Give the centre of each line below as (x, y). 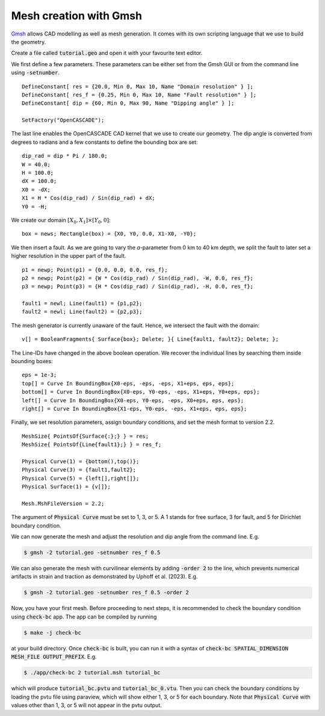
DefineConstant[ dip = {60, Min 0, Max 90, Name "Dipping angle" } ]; (128, 103)
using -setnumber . (36, 73)
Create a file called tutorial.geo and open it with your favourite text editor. (107, 53)
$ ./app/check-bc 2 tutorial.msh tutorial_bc (92, 673)
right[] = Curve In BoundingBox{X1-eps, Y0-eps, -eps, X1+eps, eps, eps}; (135, 409)
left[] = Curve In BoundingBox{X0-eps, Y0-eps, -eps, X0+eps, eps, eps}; (133, 400)
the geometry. (29, 42)
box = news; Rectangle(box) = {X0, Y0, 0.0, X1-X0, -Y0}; (109, 234)
